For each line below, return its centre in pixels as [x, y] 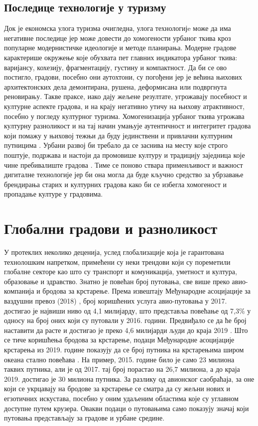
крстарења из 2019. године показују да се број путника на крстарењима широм [124, 349]
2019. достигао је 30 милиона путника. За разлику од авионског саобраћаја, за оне [129, 378]
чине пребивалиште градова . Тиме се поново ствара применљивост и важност [124, 164]
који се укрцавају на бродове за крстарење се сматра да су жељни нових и [117, 388]
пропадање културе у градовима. [54, 194]
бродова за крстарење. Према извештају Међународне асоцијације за [147, 291]
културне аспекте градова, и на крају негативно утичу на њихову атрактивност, [124, 106]
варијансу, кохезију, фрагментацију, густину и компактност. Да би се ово [116, 67]
